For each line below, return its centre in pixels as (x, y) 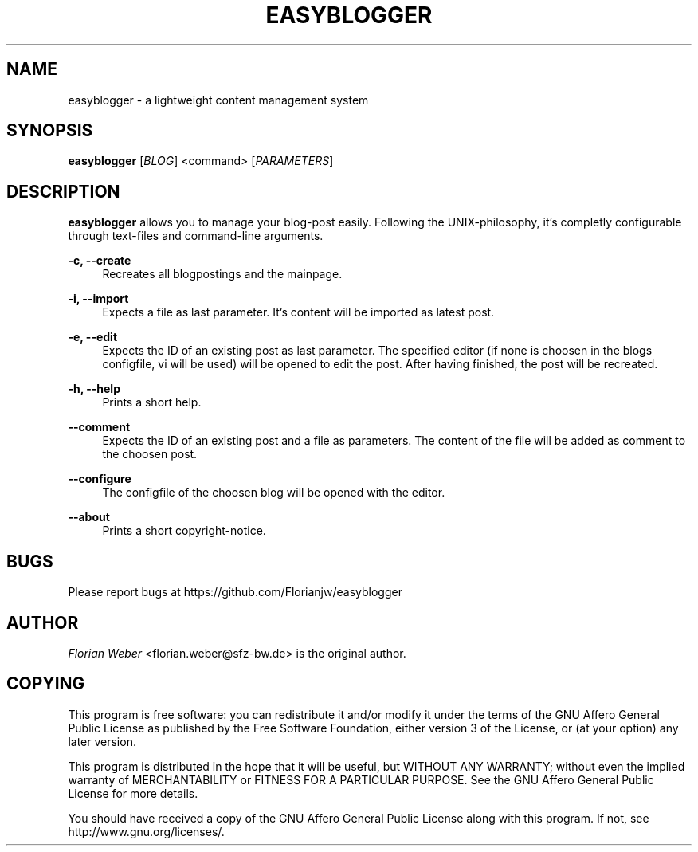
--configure (100, 479)
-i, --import (98, 299)
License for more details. (133, 793)
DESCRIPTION (63, 191)
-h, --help (94, 389)
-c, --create (100, 261)
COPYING (46, 684)
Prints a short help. (152, 402)
